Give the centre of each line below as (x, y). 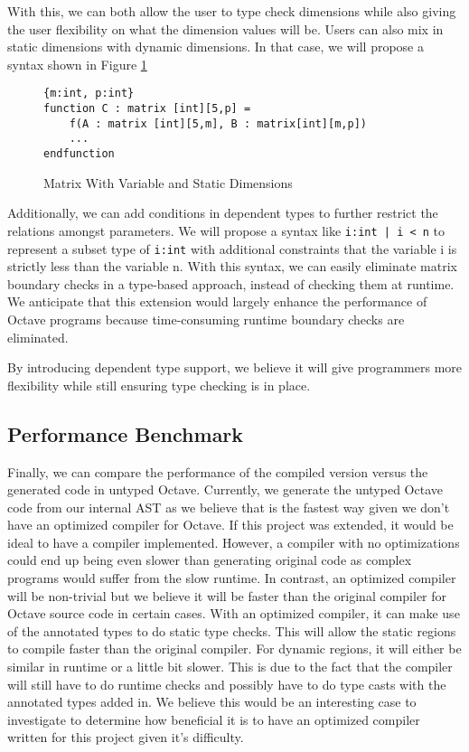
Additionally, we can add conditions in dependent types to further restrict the (223, 213)
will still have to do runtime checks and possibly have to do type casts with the (227, 684)
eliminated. (38, 337)
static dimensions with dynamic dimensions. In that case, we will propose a (216, 47)
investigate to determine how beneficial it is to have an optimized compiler (214, 719)
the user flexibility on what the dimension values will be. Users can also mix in (225, 28)
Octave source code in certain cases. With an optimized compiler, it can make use (234, 613)
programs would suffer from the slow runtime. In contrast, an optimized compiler (232, 578)
